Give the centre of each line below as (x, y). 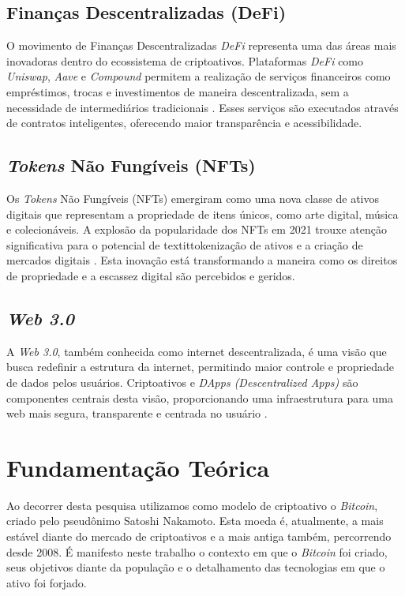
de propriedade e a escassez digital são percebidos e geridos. (151, 275)
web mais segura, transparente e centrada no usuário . (137, 413)
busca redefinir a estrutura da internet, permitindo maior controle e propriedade (200, 367)
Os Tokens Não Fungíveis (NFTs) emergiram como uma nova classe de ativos (193, 198)
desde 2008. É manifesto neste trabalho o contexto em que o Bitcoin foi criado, (197, 551)
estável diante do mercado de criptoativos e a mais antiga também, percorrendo (199, 536)
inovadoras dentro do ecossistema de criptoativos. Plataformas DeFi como (185, 60)
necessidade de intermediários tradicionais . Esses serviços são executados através (202, 107)
